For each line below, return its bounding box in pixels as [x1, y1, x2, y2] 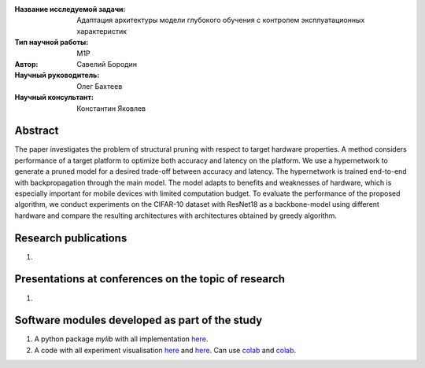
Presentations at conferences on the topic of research [14, 272, 286, 286]
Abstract [14, 124, 59, 138]
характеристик [76, 26, 128, 35]
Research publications [14, 231, 128, 245]
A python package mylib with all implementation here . [34, 334, 209, 344]
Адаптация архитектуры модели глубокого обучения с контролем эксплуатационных [76, 16, 365, 25]
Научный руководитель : [14, 71, 100, 80]
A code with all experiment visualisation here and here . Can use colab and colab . [34, 345, 297, 355]
